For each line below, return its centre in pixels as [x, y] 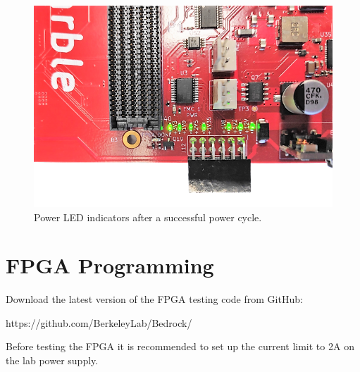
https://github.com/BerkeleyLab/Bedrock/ [99, 322]
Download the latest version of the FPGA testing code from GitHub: [154, 299]
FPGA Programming [110, 265]
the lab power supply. [52, 360]
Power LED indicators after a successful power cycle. [148, 217]
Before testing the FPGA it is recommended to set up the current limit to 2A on [180, 346]
